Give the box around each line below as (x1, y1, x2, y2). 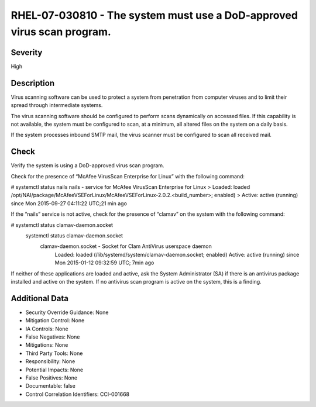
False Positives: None (25, 374, 78, 381)
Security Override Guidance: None (25, 309, 109, 316)
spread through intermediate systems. (11, 102, 103, 109)
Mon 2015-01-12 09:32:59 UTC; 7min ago (54, 259, 154, 266)
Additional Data (11, 293, 68, 303)
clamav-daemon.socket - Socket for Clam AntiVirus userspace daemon (40, 243, 212, 250)
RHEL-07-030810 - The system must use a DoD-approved (11, 9, 298, 22)
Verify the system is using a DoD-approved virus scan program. (11, 162, 164, 169)
